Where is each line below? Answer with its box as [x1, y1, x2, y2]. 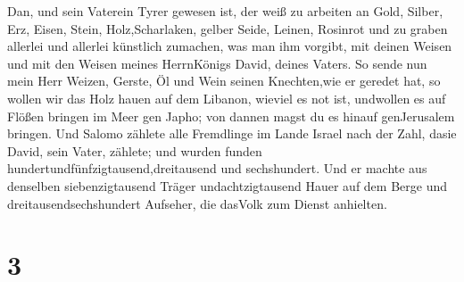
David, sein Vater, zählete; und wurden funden [7, 141, 262, 160]
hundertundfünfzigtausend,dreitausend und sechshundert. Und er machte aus [7, 159, 427, 178]
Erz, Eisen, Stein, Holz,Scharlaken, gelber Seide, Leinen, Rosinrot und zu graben [7, 19, 448, 37]
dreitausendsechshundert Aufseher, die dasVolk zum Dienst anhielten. [7, 194, 387, 212]
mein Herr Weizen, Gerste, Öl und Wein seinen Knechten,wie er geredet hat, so [7, 71, 441, 90]
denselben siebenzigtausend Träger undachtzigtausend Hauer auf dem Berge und [7, 176, 448, 195]
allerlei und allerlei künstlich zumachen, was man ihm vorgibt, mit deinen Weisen [7, 37, 452, 55]
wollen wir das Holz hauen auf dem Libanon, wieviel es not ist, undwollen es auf [7, 88, 446, 107]
